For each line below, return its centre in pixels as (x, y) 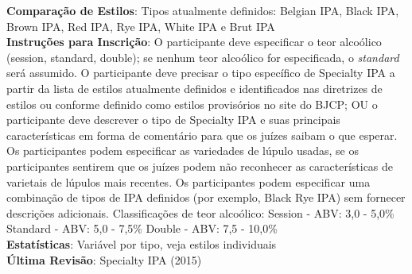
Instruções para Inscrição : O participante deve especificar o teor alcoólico (194, 42)
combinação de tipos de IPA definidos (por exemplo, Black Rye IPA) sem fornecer (206, 197)
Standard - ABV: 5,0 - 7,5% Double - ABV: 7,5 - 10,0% (142, 228)
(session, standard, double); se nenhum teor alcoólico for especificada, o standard (203, 57)
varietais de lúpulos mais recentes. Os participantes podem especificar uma (189, 181)
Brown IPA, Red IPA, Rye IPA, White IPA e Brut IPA (141, 26)
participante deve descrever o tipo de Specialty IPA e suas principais (173, 120)
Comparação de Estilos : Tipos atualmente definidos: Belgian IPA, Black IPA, (203, 10)
